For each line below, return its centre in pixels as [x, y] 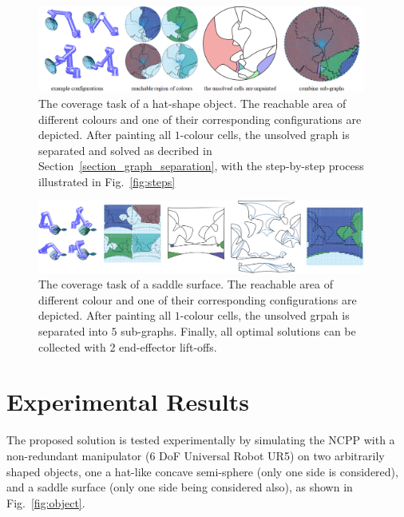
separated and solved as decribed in [125, 150]
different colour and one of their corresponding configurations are [198, 299]
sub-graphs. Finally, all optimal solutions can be [238, 331]
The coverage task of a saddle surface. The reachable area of [186, 284]
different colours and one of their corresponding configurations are [200, 119]
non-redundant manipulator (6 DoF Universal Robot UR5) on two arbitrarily [196, 455]
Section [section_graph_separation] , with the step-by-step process [201, 166]
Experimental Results [128, 402]
